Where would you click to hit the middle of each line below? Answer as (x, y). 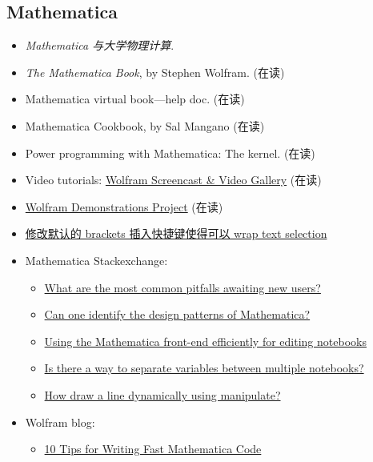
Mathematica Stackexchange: (96, 260)
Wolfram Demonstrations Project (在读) (124, 206)
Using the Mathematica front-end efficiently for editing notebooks (205, 341)
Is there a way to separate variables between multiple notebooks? (204, 368)
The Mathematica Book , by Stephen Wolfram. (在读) (155, 72)
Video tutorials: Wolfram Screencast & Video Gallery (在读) (173, 180)
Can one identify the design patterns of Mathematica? (177, 314)
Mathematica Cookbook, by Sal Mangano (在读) (145, 125)
